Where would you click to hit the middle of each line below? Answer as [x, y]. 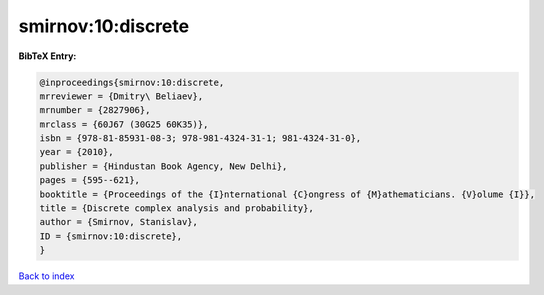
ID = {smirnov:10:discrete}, [111, 236]
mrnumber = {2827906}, [95, 110]
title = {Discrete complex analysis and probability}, [176, 208]
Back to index [46, 276]
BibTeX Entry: [47, 56]
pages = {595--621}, [89, 180]
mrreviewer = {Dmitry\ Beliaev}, [121, 96]
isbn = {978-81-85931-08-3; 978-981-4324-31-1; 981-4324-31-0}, [200, 138]
